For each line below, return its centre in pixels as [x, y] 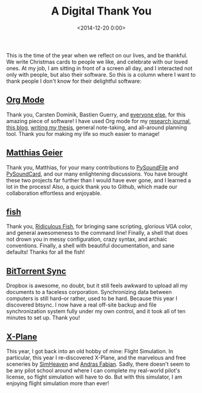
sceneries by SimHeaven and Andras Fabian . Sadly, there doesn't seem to [98, 364]
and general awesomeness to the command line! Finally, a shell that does [97, 233]
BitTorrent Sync [36, 271]
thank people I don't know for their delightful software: [74, 81]
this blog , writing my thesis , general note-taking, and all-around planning [97, 127]
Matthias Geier [35, 153]
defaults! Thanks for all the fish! [46, 252]
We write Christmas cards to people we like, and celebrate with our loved [97, 62]
